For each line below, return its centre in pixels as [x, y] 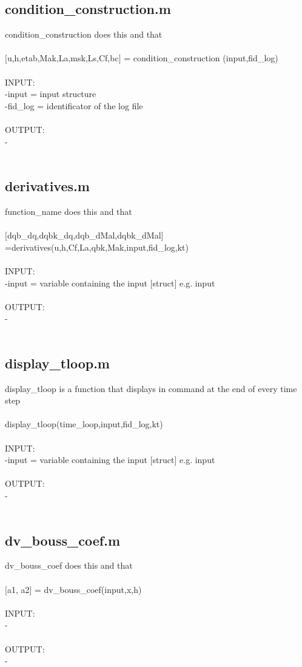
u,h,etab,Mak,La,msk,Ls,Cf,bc [63, 58]
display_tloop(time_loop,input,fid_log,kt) [84, 424]
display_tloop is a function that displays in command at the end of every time [151, 388]
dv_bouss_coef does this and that [69, 565]
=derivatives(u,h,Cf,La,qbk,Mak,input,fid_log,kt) [97, 247]
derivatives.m [47, 186]
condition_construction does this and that [84, 34]
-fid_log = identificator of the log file [74, 105]
